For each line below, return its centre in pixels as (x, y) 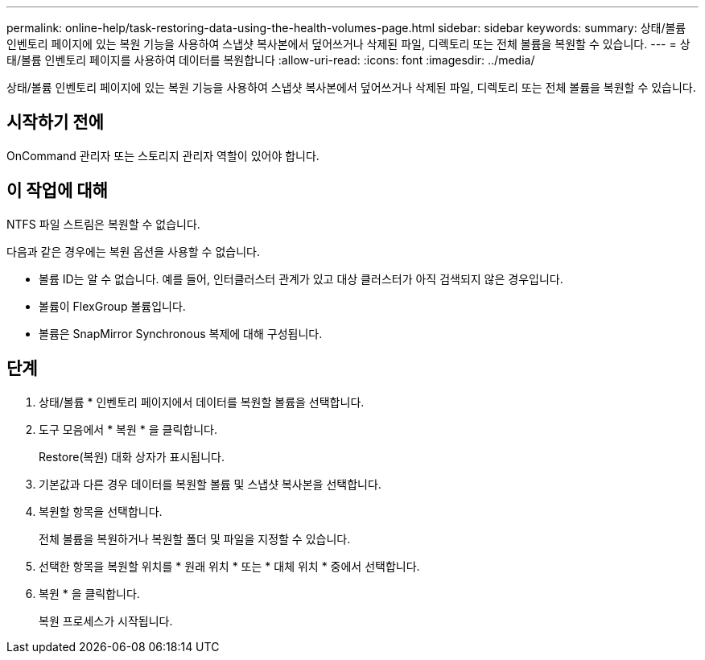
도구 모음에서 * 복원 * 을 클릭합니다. (128, 429)
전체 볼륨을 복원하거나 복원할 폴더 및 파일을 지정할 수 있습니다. (195, 538)
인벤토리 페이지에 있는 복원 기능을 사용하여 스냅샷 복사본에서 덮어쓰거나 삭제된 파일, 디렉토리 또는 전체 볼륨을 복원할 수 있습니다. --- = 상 (348, 44)
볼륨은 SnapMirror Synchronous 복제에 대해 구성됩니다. (181, 333)
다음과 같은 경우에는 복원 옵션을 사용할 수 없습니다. (133, 251)
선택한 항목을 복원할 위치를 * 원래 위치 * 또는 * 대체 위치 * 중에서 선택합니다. (229, 566)
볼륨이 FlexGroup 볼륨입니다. (112, 306)
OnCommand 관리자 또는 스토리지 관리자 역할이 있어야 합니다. (163, 155)
